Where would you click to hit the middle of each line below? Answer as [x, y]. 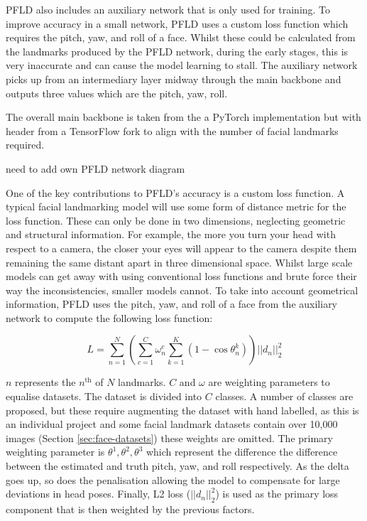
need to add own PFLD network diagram [95, 168]
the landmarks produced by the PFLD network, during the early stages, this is [177, 51]
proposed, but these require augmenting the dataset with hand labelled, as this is [182, 410]
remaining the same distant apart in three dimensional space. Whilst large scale [179, 262]
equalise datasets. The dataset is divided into [104, 396]
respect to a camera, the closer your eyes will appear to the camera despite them [181, 248]
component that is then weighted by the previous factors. [130, 509]
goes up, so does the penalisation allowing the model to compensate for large [173, 479]
